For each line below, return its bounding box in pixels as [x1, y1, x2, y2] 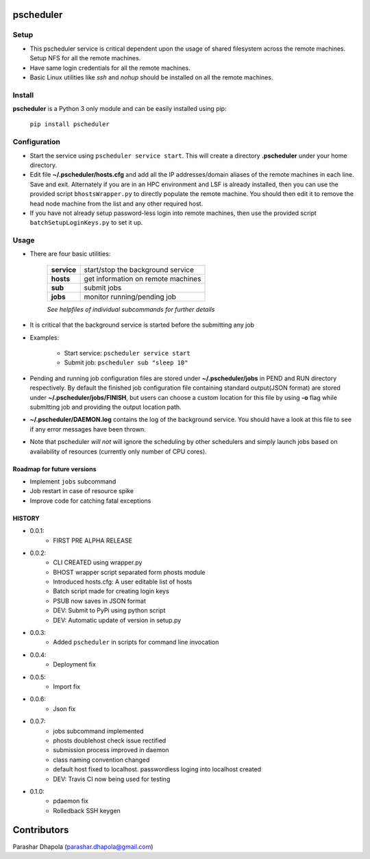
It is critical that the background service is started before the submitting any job [29, 321, 255, 329]
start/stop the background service [84, 264, 195, 274]
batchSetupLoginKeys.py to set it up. [29, 219, 143, 227]
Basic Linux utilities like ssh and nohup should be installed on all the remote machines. [29, 73, 273, 82]
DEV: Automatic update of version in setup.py [53, 616, 182, 624]
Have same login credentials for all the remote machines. [29, 64, 191, 72]
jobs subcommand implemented [53, 727, 144, 735]
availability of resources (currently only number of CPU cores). [29, 447, 207, 456]
